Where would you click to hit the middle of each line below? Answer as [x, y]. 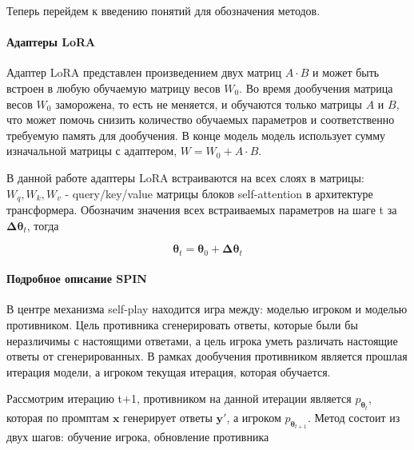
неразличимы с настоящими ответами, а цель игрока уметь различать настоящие [202, 340]
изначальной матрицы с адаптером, [92, 151]
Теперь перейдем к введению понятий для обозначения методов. [163, 10]
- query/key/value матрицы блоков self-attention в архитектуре [219, 193]
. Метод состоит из [354, 417]
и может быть [346, 72]
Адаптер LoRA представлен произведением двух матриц [144, 72]
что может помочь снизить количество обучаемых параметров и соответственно [201, 119]
